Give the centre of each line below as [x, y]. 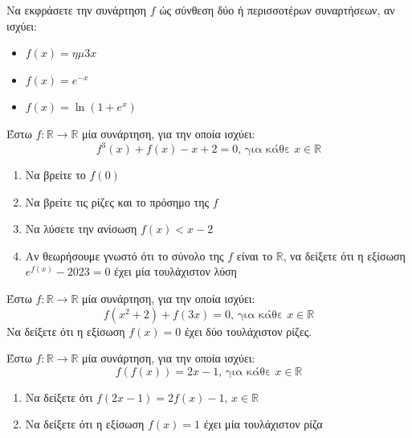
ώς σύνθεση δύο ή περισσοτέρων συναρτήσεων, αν [277, 10]
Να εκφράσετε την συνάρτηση [77, 10]
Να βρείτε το [55, 175]
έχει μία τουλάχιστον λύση [175, 271]
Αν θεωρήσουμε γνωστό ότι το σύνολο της [124, 255]
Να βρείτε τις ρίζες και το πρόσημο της [117, 201]
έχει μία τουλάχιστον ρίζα [263, 424]
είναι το [255, 255]
